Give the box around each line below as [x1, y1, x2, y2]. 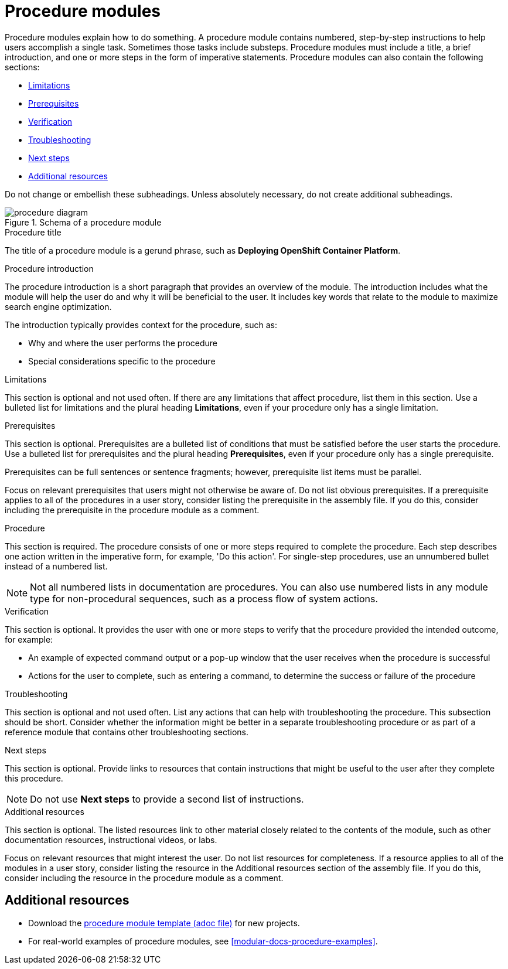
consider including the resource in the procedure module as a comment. [5, 872, 284, 883]
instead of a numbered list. [5, 561, 108, 571]
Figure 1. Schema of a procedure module [5, 217, 162, 227]
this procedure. [5, 773, 63, 783]
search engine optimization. [5, 301, 112, 312]
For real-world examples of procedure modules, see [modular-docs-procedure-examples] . [28, 936, 378, 946]
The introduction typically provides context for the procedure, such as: [5, 319, 277, 330]
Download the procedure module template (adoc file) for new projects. [28, 917, 300, 928]
